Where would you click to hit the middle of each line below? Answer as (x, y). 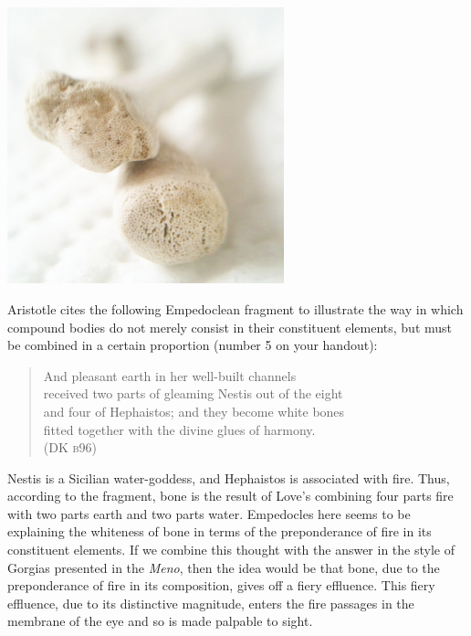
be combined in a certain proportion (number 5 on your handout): (193, 345)
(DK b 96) (70, 447)
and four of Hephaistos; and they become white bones (194, 411)
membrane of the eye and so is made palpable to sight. (160, 621)
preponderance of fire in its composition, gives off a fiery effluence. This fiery (221, 585)
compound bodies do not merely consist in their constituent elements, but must (230, 327)
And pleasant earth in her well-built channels (170, 375)
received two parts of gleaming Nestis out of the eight (193, 393)
